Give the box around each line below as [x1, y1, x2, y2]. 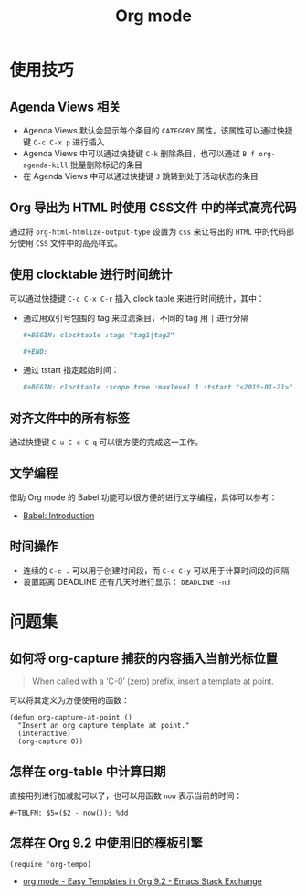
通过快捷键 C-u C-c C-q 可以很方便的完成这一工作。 [9, 436, 204, 448]
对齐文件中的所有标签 [9, 411, 130, 426]
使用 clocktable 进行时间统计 [9, 267, 173, 283]
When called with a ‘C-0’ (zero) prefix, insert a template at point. [31, 676, 274, 687]
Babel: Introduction [22, 509, 95, 521]
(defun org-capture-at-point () [9, 712, 132, 722]
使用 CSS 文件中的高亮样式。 [16, 237, 123, 248]
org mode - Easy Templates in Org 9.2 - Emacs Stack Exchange [22, 876, 263, 887]
